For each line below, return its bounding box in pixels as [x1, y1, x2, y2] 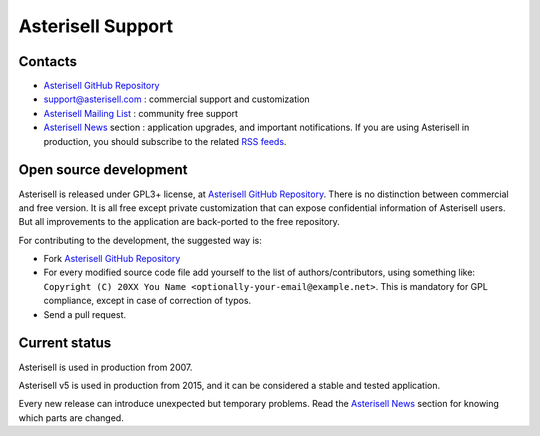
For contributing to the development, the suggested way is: [18, 234, 262, 246]
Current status [18, 335, 112, 352]
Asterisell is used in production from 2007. [18, 361, 193, 373]
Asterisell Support [18, 15, 174, 37]
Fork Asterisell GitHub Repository [43, 253, 181, 265]
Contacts [18, 53, 78, 70]
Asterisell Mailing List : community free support [43, 107, 239, 119]
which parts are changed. [18, 411, 124, 424]
